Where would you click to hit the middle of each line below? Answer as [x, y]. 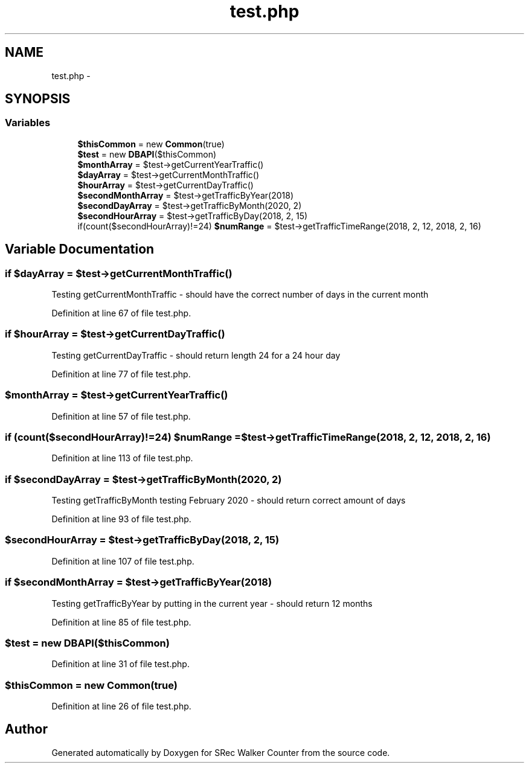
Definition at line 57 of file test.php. [121, 416]
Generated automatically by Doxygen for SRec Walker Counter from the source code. [221, 752]
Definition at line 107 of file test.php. [123, 561]
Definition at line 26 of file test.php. [121, 706]
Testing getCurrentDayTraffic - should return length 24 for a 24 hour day [196, 355]
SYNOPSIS [38, 99]
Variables [28, 123]
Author [26, 729]
